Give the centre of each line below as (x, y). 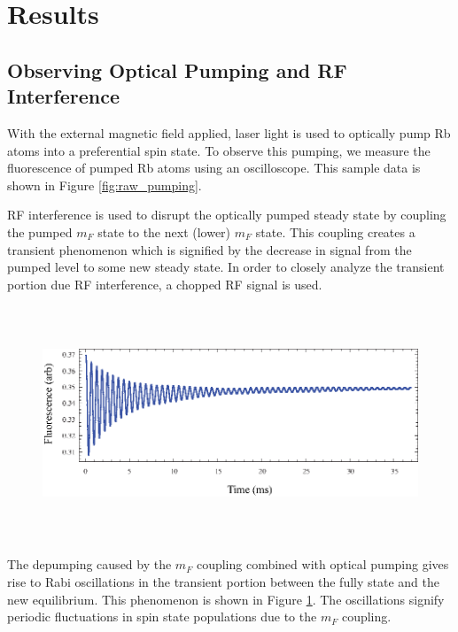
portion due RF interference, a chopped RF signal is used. (165, 284)
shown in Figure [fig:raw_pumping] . (105, 185)
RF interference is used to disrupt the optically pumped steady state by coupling (227, 215)
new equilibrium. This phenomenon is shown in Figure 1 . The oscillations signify (226, 599)
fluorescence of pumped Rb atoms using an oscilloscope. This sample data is (214, 168)
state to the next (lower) (164, 231)
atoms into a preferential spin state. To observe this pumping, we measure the (219, 150)
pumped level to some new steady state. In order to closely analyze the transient (226, 267)
